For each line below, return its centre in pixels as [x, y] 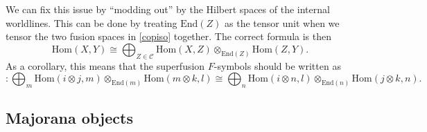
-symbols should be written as [277, 65]
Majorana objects [69, 118]
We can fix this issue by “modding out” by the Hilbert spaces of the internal [168, 9]
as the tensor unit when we [282, 22]
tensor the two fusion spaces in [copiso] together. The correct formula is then [169, 36]
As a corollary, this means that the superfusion [105, 65]
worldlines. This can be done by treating [91, 22]
